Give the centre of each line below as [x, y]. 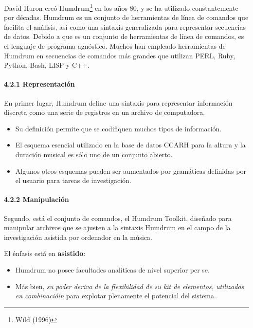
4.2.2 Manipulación [36, 199]
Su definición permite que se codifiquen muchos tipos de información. [118, 128]
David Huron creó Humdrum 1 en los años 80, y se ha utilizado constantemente [121, 7]
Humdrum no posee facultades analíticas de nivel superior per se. [112, 269]
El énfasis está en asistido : [45, 253]
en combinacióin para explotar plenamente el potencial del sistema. [116, 296]
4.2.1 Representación [39, 84]
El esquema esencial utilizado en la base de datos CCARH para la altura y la [130, 145]
